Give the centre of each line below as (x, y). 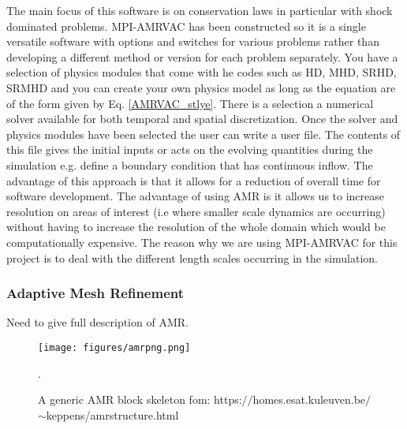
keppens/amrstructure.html (112, 414)
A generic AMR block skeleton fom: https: (140, 399)
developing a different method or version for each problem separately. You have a (202, 56)
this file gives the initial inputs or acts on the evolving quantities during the (190, 149)
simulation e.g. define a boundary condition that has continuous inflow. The (190, 164)
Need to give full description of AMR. (97, 322)
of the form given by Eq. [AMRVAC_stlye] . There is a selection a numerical (190, 103)
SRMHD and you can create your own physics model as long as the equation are (201, 87)
